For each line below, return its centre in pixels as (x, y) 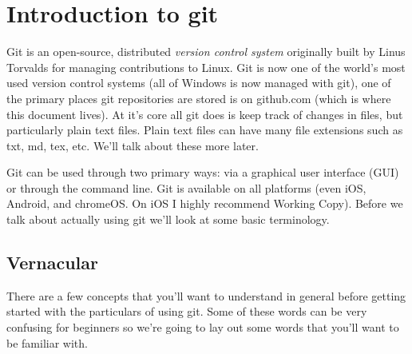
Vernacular (52, 263)
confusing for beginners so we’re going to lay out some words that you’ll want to (203, 327)
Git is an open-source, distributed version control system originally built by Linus (206, 52)
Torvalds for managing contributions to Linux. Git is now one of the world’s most (206, 67)
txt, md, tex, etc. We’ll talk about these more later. (133, 145)
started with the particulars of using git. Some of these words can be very (187, 311)
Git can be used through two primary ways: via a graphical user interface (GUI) (203, 172)
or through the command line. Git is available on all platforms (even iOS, (186, 187)
